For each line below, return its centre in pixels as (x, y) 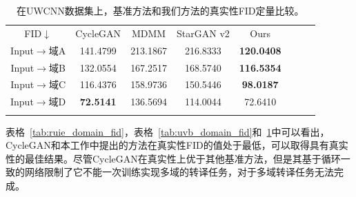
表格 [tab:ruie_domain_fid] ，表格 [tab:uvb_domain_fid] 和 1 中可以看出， (168, 131)
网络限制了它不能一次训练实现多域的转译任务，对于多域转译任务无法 (179, 172)
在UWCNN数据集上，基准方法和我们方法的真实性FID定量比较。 (160, 10)
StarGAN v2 (203, 33)
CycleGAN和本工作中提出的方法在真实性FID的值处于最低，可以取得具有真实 (177, 145)
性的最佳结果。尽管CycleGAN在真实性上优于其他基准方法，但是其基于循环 (173, 158)
